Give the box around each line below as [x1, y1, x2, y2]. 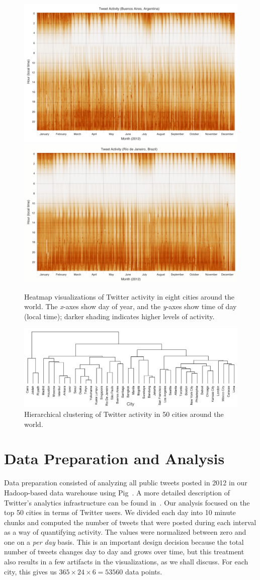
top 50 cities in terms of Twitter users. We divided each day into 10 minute [4, 507, 236, 518]
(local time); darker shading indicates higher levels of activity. [24, 311, 215, 321]
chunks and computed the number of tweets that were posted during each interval [4, 517, 256, 527]
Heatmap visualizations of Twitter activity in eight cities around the [24, 291, 234, 302]
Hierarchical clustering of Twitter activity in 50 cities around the [24, 409, 224, 419]
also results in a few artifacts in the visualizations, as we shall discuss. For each [4, 556, 248, 567]
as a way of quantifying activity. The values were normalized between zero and [4, 527, 246, 537]
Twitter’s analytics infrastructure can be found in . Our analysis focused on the [4, 497, 250, 507]
